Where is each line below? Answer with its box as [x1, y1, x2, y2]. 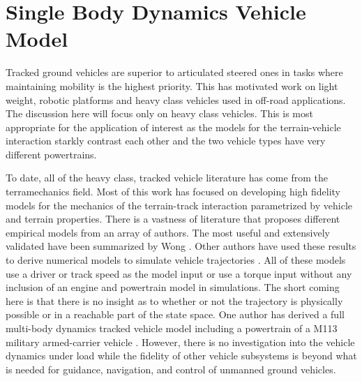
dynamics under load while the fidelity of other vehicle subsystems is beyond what [6, 348, 357, 363]
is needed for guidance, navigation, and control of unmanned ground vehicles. [6, 361, 336, 376]
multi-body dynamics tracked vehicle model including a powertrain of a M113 [6, 321, 338, 335]
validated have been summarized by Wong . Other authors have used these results [6, 239, 356, 253]
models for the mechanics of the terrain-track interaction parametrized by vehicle [6, 197, 353, 212]
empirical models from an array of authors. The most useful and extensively [6, 225, 330, 239]
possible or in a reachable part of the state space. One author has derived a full [6, 307, 345, 322]
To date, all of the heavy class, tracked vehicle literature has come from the [6, 170, 328, 185]
